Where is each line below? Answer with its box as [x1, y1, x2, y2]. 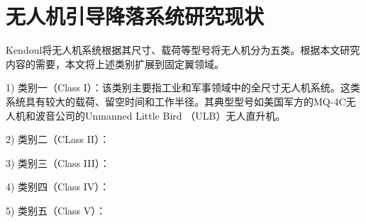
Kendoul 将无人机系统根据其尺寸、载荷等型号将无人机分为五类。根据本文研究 [6, 42, 360, 57]
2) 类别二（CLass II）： [6, 132, 110, 147]
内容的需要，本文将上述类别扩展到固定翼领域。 [6, 56, 224, 71]
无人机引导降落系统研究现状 [6, 1, 265, 30]
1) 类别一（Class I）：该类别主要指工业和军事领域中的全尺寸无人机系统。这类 [6, 80, 360, 95]
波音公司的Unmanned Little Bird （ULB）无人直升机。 [35, 108, 286, 122]
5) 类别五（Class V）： [6, 202, 106, 217]
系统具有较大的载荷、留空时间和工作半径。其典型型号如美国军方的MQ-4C [6, 93, 346, 108]
